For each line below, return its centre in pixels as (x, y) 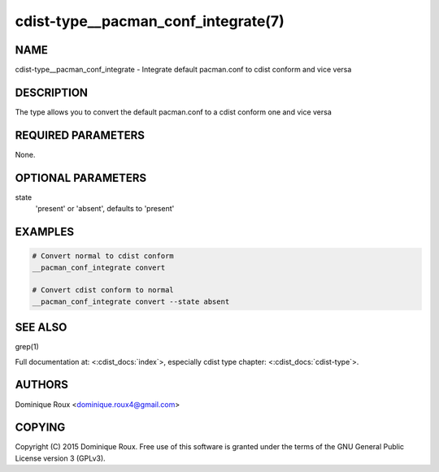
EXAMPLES (45, 232)
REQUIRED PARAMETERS (80, 135)
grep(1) (27, 347)
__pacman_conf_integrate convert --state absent (131, 301)
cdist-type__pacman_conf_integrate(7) (150, 21)
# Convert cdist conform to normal (103, 290)
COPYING (40, 428)
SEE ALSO (41, 328)
